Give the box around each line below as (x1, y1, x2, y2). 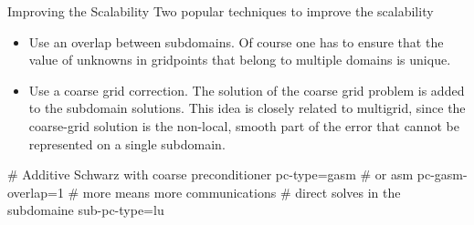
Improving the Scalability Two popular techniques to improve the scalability (7, 2, 434, 20)
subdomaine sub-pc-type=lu (7, 200, 164, 220)
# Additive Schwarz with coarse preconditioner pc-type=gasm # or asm (7, 165, 414, 184)
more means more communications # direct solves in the (82, 182, 401, 201)
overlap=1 (7, 182, 64, 201)
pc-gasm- (416, 165, 468, 184)
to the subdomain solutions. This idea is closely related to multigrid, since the (28, 98, 466, 118)
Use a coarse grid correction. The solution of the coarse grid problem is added (28, 80, 465, 99)
